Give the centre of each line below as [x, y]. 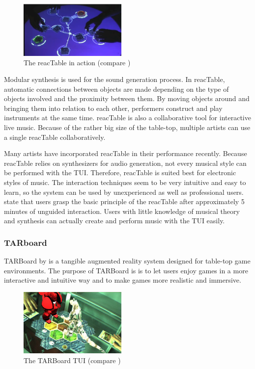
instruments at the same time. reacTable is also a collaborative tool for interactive [127, 118]
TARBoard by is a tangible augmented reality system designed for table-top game [127, 261]
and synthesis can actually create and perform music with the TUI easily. [114, 221]
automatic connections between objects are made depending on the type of [116, 89]
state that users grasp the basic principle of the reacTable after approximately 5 [124, 201]
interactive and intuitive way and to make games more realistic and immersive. [123, 280]
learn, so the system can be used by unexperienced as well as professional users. [124, 192]
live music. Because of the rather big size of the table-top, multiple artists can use [127, 127]
